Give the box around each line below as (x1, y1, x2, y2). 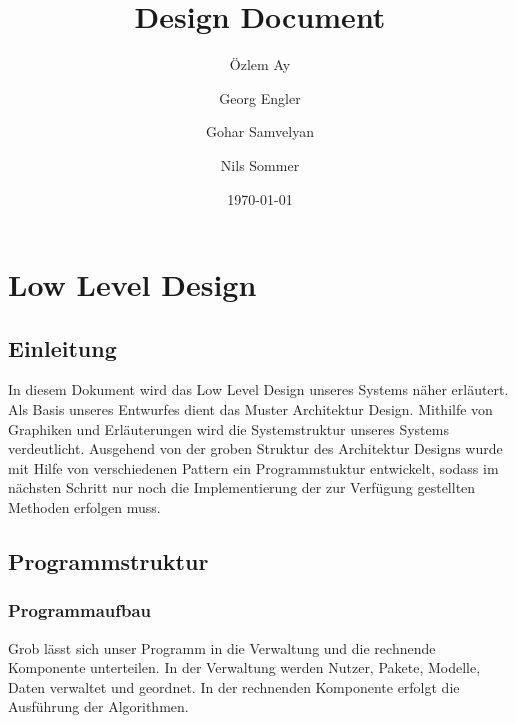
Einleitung (8, 332, 117, 363)
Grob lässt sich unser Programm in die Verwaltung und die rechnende (8, 637, 436, 658)
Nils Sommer (220, 154, 300, 175)
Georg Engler (219, 87, 301, 108)
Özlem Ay (229, 54, 291, 75)
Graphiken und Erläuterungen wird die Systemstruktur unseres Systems (8, 418, 449, 439)
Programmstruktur (8, 546, 209, 577)
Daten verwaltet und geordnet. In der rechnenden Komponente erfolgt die (8, 676, 460, 697)
